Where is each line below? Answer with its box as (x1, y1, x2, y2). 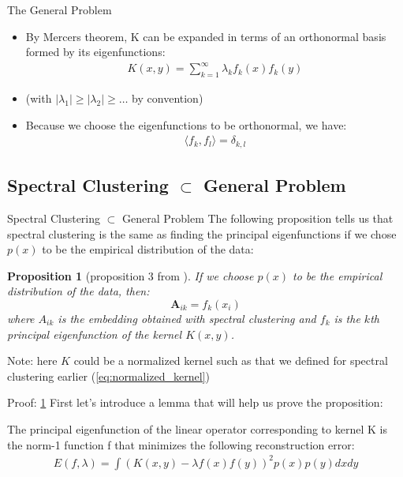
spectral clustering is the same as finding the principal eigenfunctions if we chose (7, 225, 397, 242)
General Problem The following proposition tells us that (121, 209, 394, 226)
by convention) (132, 90, 203, 107)
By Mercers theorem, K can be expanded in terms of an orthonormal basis (25, 28, 386, 44)
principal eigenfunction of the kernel (7, 325, 182, 342)
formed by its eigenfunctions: (25, 43, 166, 60)
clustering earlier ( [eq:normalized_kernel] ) (7, 367, 210, 384)
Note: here (7, 352, 58, 369)
